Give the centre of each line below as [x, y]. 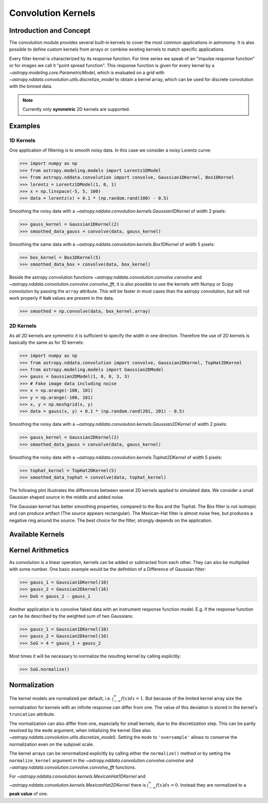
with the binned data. [31, 86]
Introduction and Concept [50, 31]
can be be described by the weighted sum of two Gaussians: [71, 616]
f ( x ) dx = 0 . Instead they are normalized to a [201, 785]
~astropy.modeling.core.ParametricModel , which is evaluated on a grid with [87, 73]
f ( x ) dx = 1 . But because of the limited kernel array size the [181, 699]
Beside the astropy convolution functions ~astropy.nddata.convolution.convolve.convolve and [105, 277]
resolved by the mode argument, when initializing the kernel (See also [80, 730]
